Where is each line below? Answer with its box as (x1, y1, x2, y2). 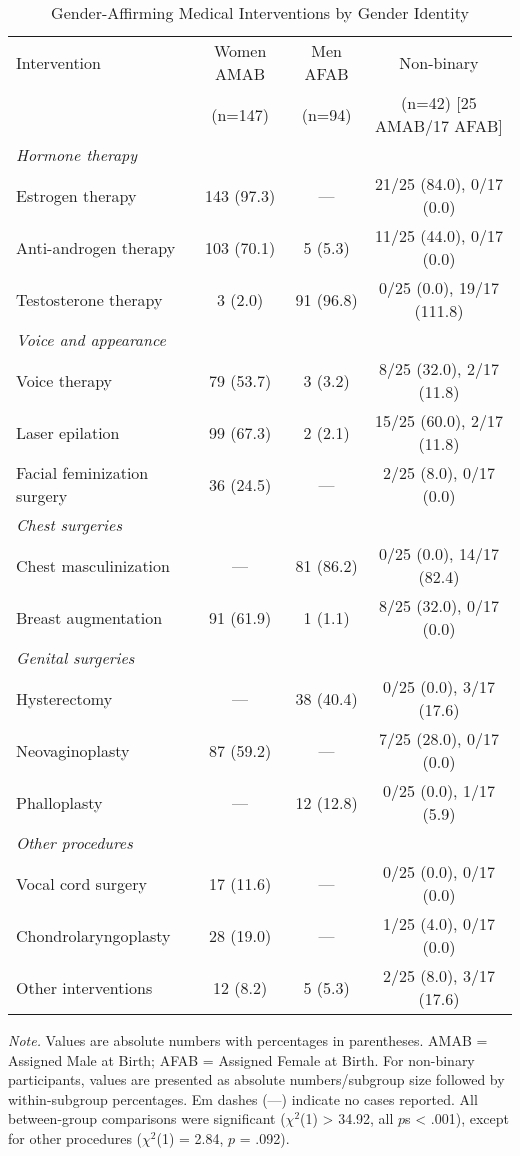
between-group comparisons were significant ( (8, 1108, 286, 1129)
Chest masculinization (16, 553, 170, 577)
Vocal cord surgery (16, 871, 147, 895)
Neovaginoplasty (16, 738, 130, 762)
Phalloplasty (16, 790, 103, 814)
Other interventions (16, 975, 153, 999)
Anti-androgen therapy (16, 235, 176, 259)
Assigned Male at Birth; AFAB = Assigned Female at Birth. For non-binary (8, 1049, 475, 1070)
